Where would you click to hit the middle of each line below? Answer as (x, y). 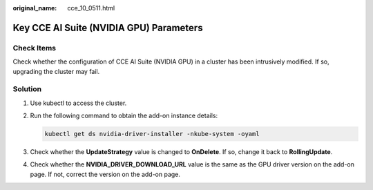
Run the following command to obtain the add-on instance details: (124, 116)
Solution (27, 89)
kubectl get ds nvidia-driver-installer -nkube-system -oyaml (152, 134)
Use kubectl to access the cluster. (78, 103)
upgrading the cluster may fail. (56, 71)
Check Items (35, 48)
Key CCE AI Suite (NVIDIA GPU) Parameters (108, 28)
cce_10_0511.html (91, 8)
